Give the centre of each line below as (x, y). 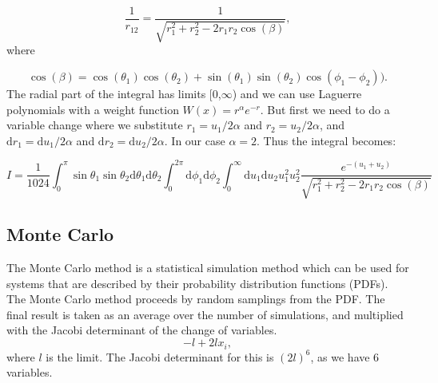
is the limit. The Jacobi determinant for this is (160, 356)
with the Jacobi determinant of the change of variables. (142, 330)
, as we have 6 (345, 356)
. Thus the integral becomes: (327, 140)
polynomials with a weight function (93, 109)
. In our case (195, 140)
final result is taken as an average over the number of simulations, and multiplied (205, 314)
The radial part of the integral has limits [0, (114, 94)
